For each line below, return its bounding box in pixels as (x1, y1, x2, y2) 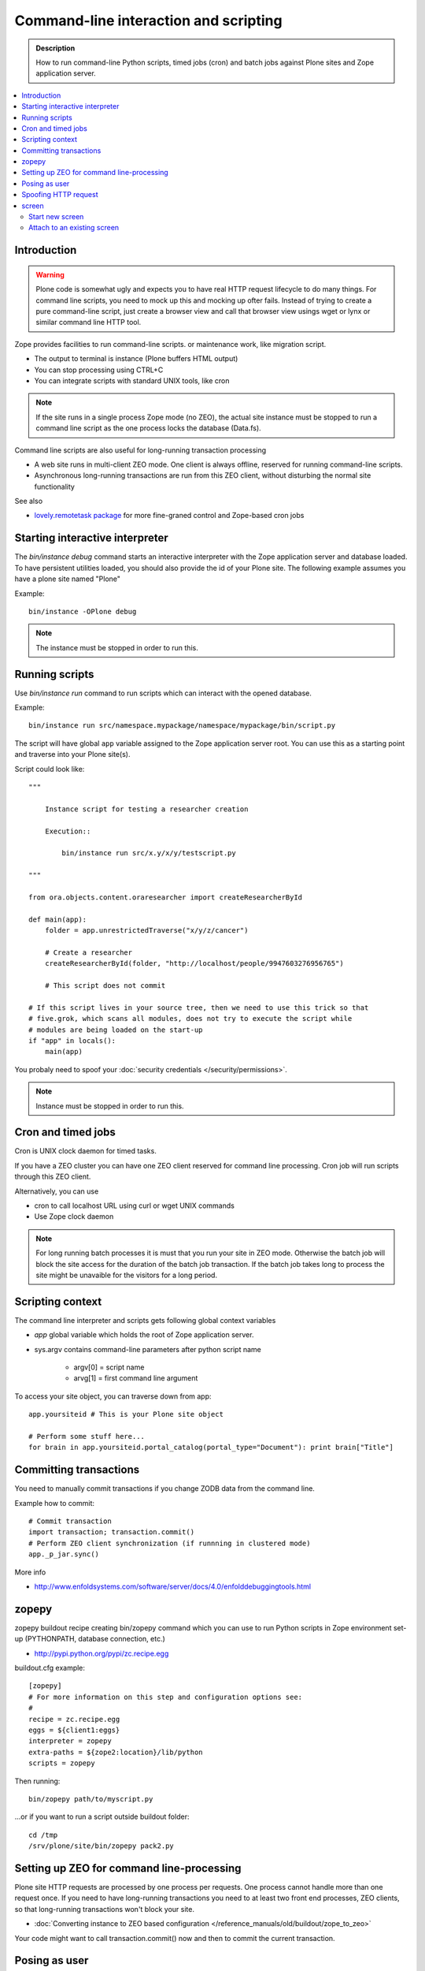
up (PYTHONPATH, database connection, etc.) (14, 1634, 165, 1644)
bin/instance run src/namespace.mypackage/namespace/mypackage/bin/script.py (28, 721, 336, 730)
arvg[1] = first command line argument (73, 1373, 198, 1383)
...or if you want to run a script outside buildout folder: (14, 1812, 190, 1821)
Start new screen (28, 212, 84, 222)
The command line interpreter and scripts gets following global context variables (14, 1315, 276, 1325)
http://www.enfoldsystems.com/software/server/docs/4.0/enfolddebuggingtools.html (34, 1582, 311, 1591)
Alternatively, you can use (14, 1187, 99, 1196)
